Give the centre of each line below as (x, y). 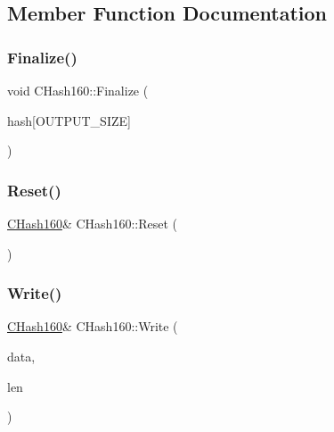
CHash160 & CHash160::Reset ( (92, 223)
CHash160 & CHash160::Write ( (93, 326)
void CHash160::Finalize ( (78, 90)
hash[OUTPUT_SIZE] (69, 120)
